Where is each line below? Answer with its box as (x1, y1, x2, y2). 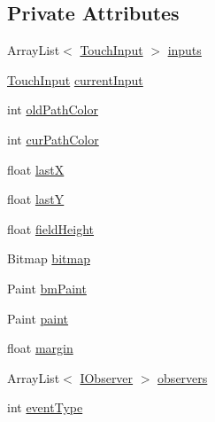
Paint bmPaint (7, 278, 87, 297)
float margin (7, 339, 73, 357)
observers (157, 368, 208, 387)
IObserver (80, 368, 134, 387)
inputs (167, 41, 202, 59)
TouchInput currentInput (7, 70, 143, 89)
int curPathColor (7, 129, 99, 148)
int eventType (7, 398, 83, 417)
